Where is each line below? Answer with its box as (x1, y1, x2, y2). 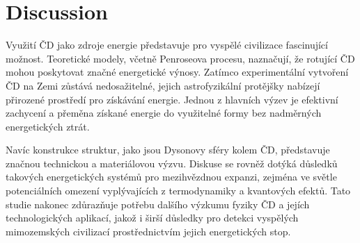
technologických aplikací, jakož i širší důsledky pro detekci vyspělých (6, 210, 299, 225)
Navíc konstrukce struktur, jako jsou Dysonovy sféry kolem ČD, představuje (6, 142, 330, 157)
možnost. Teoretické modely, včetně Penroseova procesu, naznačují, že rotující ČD (6, 51, 355, 65)
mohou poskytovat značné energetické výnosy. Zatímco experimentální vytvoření (6, 65, 349, 79)
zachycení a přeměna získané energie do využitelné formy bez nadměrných (6, 106, 322, 120)
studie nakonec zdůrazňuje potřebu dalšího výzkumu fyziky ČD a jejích (6, 196, 310, 211)
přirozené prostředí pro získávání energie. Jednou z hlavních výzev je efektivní (6, 92, 338, 106)
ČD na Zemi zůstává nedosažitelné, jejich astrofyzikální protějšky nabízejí (6, 78, 320, 92)
